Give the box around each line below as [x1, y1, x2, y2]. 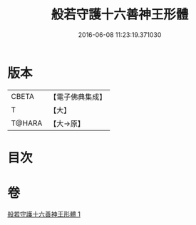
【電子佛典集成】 [49, 92, 107, 102]
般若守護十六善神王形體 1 [7, 209, 81, 218]
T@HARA [11, 118, 43, 128]
